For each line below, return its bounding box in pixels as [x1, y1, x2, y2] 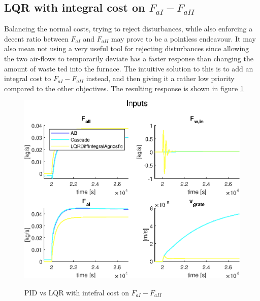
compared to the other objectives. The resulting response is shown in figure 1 [4, 83, 244, 93]
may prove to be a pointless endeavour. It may [111, 33, 256, 44]
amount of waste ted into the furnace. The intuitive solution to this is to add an [4, 63, 253, 73]
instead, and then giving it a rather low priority [86, 73, 235, 84]
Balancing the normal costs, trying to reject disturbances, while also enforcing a [4, 23, 253, 34]
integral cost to [4, 73, 51, 84]
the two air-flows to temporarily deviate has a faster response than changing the [4, 53, 253, 63]
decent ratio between [4, 33, 69, 44]
